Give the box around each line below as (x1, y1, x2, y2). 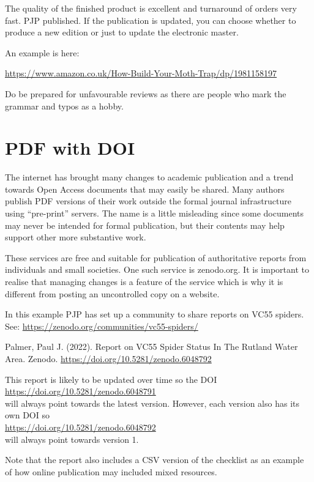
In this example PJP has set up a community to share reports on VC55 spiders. (5, 308, 304, 321)
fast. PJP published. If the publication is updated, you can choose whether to (5, 13, 296, 26)
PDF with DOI (5, 135, 135, 160)
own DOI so (5, 409, 50, 421)
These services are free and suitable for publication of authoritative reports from (5, 251, 307, 264)
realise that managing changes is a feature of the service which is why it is (5, 275, 283, 288)
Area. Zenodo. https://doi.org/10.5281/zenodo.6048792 (5, 352, 212, 365)
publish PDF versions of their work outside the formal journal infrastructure (5, 195, 292, 207)
